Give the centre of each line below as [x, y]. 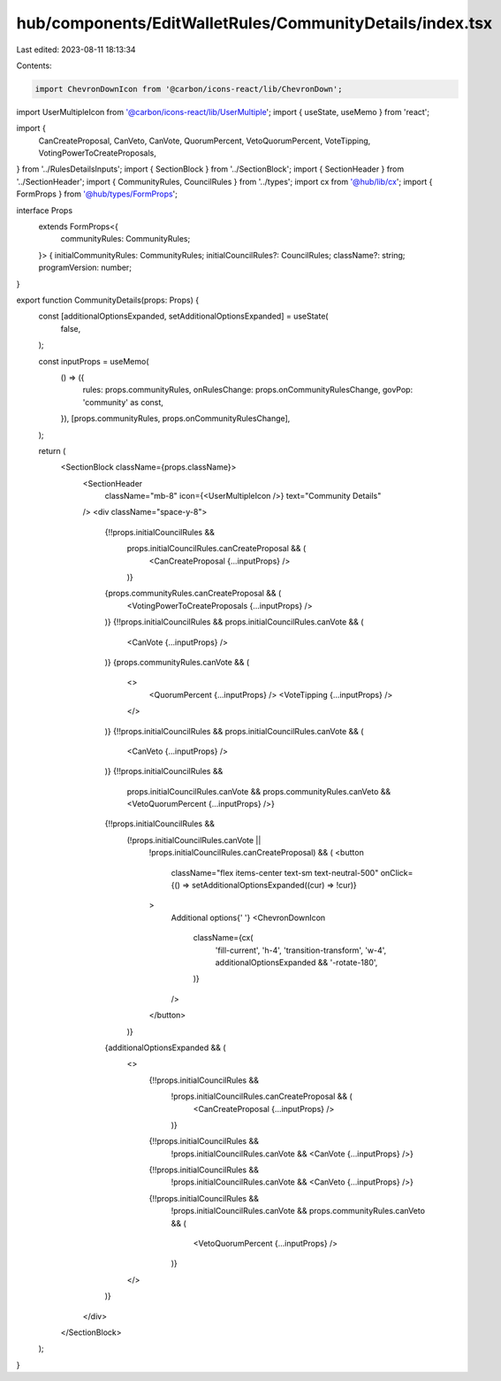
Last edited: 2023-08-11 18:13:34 [76, 50]
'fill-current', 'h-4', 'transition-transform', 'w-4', [301, 950]
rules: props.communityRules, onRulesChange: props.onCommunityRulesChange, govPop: [248, 390]
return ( [52, 450]
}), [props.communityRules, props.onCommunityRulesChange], [175, 418]
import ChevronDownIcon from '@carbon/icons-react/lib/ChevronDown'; [189, 89]
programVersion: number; [85, 268]
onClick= [397, 872]
